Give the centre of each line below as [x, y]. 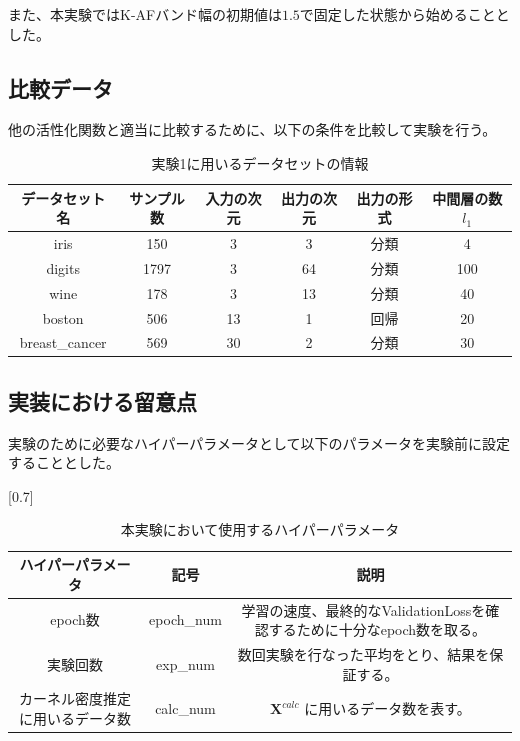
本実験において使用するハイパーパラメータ [260, 529]
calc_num [185, 708]
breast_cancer [63, 342]
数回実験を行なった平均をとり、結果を [363, 653]
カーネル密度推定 [75, 698]
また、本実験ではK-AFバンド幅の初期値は [145, 14]
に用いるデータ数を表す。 [387, 708]
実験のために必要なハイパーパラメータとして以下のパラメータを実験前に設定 [259, 442]
